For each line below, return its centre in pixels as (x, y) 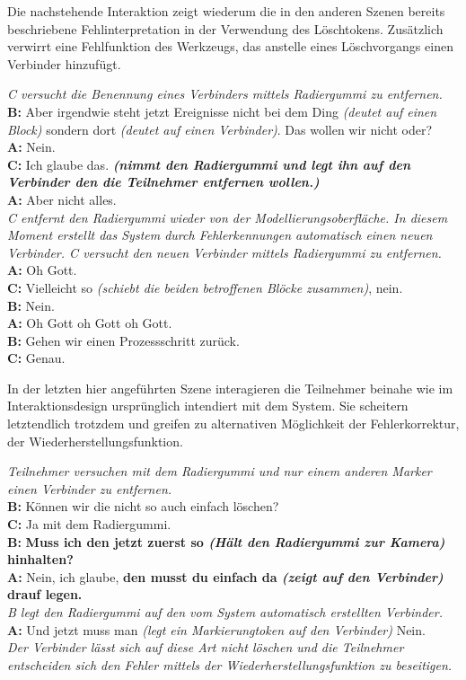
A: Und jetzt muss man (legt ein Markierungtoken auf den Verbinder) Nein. (216, 629)
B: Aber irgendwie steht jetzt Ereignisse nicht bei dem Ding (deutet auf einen (222, 111)
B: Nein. (31, 305)
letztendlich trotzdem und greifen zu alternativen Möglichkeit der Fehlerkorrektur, (233, 424)
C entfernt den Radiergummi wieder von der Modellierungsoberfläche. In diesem (228, 217)
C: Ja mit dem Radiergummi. (89, 524)
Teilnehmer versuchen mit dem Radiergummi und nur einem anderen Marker (220, 471)
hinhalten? (40, 559)
